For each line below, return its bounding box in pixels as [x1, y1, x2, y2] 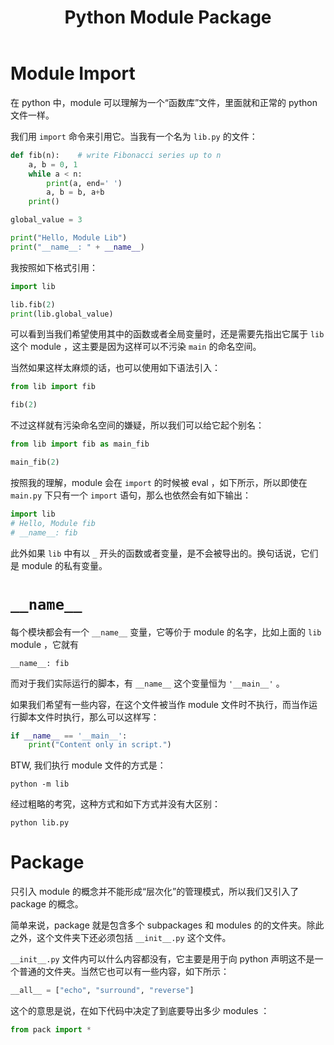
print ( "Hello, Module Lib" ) [10, 233, 128, 243]
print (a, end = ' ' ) [46, 178, 123, 188]
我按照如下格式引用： [10, 261, 98, 273]
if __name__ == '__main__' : [10, 731, 128, 741]
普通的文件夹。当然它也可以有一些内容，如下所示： [18, 966, 230, 978]
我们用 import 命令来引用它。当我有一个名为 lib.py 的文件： [10, 130, 258, 142]
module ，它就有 [10, 638, 79, 650]
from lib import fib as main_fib [10, 439, 150, 450]
